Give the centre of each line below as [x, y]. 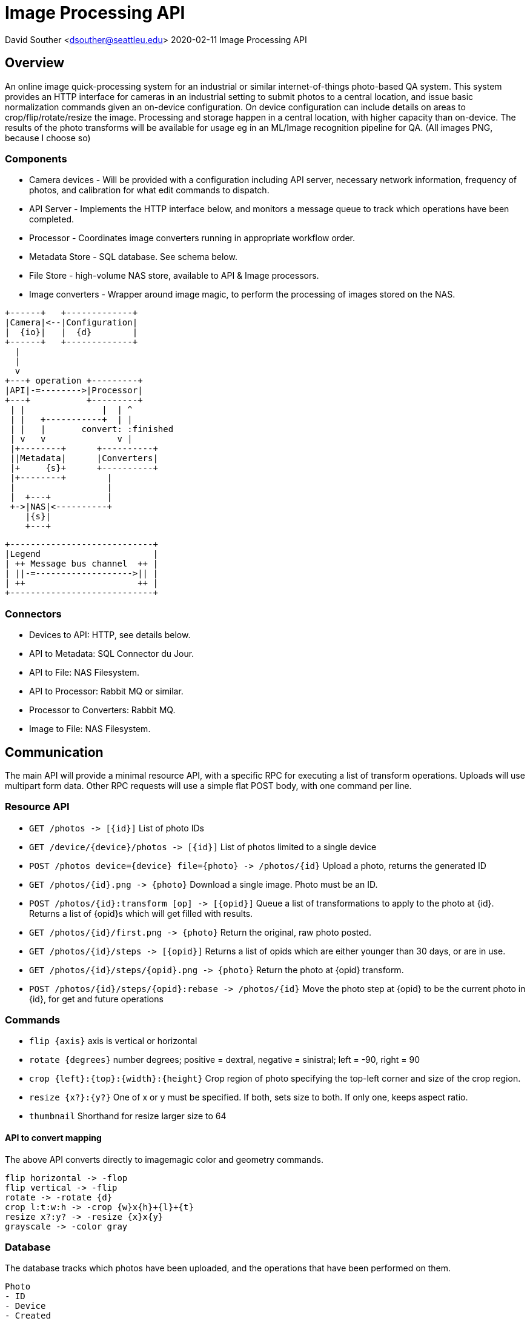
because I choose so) [48, 138]
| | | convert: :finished [92, 429]
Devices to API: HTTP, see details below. [110, 635]
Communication [54, 752]
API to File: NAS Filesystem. [84, 673]
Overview [35, 63]
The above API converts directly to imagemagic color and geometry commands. [164, 1159]
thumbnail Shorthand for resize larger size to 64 [128, 1116]
